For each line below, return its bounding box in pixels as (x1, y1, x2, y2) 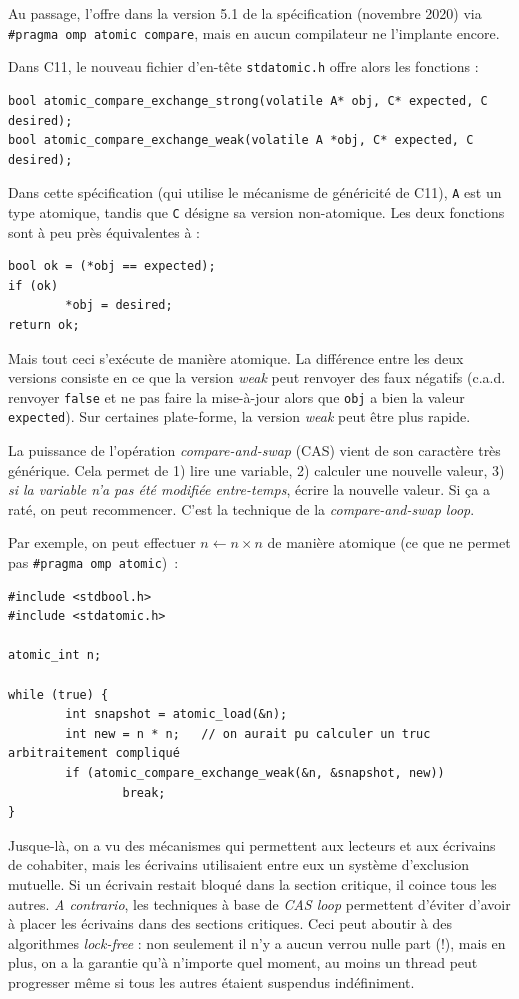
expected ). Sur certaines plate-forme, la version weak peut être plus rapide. (8, 406, 471, 427)
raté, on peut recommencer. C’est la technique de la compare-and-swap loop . (8, 498, 475, 519)
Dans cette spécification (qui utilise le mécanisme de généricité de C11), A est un (8, 182, 502, 203)
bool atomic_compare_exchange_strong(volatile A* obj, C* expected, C (8, 93, 488, 108)
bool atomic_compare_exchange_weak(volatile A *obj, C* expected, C (8, 133, 474, 148)
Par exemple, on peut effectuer (8, 532, 196, 553)
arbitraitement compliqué (8, 746, 180, 761)
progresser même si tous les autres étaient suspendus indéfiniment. (8, 971, 415, 992)
